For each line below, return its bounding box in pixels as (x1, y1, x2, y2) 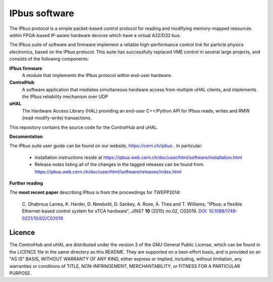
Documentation (9, 133, 43, 139)
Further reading (9, 180, 43, 186)
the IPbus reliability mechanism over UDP (22, 94, 108, 100)
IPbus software (9, 8, 74, 19)
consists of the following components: (9, 56, 89, 62)
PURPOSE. (9, 270, 32, 276)
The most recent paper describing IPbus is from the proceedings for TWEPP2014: (9, 189, 181, 195)
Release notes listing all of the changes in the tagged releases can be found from (34, 161, 204, 167)
